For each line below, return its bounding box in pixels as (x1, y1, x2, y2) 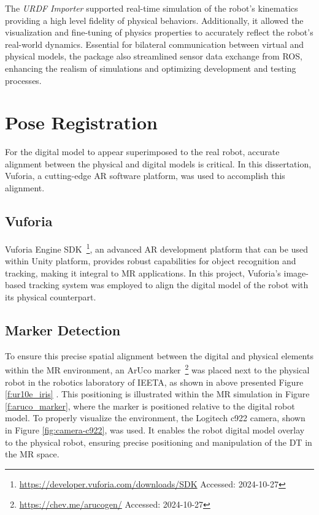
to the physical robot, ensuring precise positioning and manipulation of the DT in (5, 435, 312, 448)
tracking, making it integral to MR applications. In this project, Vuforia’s (5, 266, 281, 279)
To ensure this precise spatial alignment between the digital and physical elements (5, 349, 313, 362)
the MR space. (5, 448, 60, 460)
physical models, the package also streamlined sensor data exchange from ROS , (5, 50, 302, 63)
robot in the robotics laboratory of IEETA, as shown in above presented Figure (5, 375, 304, 388)
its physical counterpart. (5, 290, 96, 303)
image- (283, 266, 309, 279)
